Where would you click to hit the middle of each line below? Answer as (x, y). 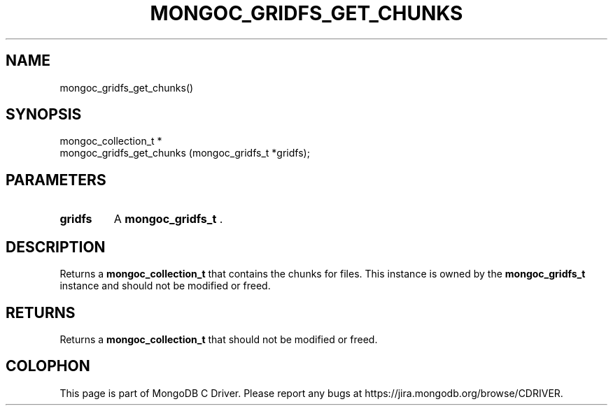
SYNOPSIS (44, 115)
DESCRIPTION (56, 247)
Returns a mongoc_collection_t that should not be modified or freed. (219, 339)
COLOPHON (48, 366)
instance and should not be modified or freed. (165, 286)
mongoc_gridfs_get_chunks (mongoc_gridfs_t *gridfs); (185, 153)
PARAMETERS (56, 180)
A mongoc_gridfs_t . (168, 219)
